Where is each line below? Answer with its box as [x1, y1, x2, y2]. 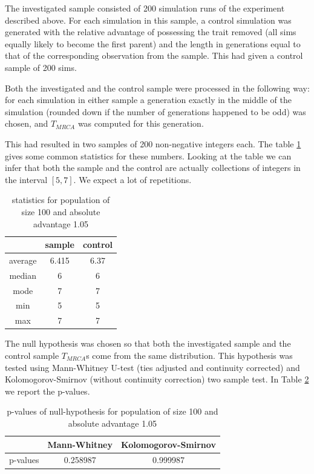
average [9, 253, 37, 266]
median [9, 269, 36, 281]
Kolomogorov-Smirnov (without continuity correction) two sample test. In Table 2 [5, 373, 309, 386]
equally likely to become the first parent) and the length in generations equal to [5, 37, 301, 50]
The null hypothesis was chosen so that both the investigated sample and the [5, 337, 291, 350]
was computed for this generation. [77, 117, 204, 130]
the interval [5, 173, 48, 185]
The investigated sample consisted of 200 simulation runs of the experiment [5, 2, 285, 14]
